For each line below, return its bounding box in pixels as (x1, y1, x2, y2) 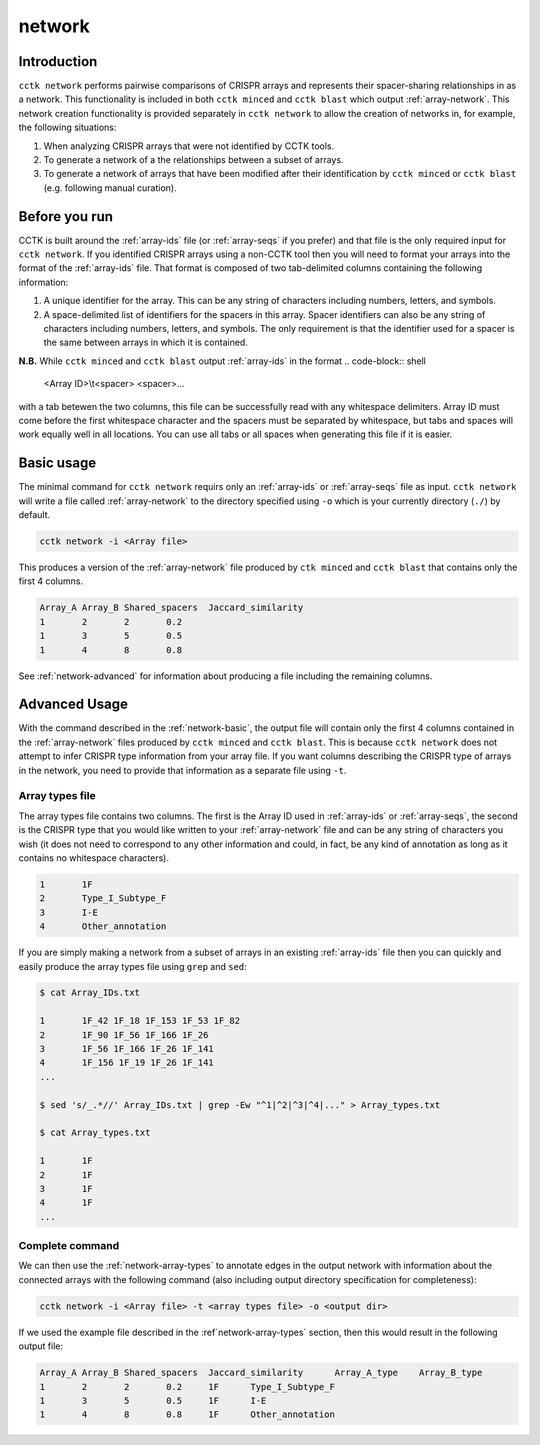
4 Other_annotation (39, 921, 167, 932)
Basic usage (18, 455, 97, 472)
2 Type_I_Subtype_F (39, 893, 167, 904)
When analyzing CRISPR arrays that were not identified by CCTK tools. (43, 140, 335, 152)
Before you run (18, 208, 114, 225)
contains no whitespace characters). (18, 851, 170, 864)
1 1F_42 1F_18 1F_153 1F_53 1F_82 (39, 1015, 240, 1027)
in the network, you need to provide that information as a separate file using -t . (18, 764, 347, 776)
